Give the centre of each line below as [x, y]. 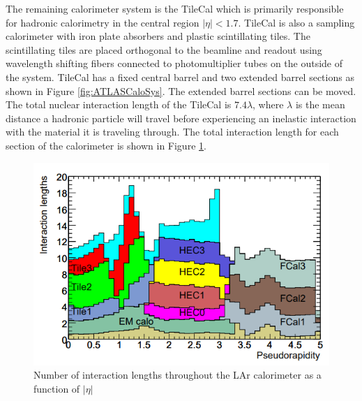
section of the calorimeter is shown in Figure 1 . [106, 145]
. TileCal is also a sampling [296, 22]
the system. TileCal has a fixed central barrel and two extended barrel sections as [180, 76]
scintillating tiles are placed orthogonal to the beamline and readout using [164, 49]
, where [268, 104]
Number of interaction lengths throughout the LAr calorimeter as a [178, 375]
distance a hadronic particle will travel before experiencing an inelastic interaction [181, 118]
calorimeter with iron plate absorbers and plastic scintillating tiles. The [158, 36]
